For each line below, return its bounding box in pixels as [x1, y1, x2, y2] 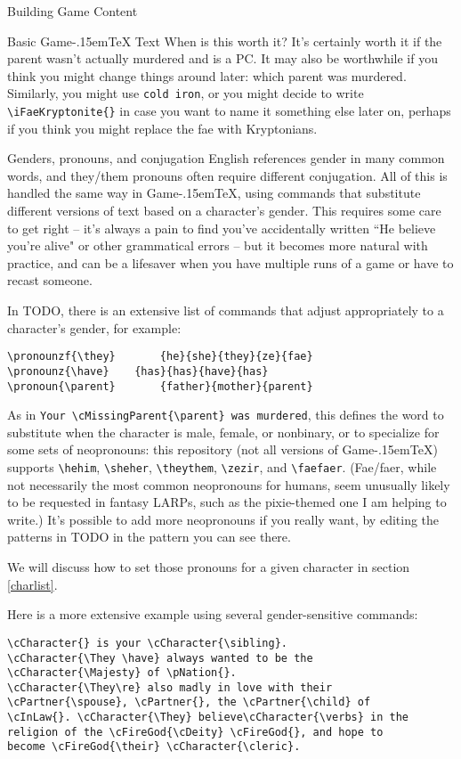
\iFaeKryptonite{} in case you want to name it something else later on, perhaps [7, 102, 451, 120]
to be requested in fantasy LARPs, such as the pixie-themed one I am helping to [7, 493, 447, 511]
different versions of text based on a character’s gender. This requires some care [7, 201, 441, 220]
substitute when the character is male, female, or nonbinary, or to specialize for [7, 422, 440, 441]
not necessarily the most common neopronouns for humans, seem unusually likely [7, 475, 450, 494]
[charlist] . [7, 575, 58, 593]
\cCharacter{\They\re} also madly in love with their [7, 681, 333, 694]
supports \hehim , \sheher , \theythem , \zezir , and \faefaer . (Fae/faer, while [7, 458, 437, 477]
